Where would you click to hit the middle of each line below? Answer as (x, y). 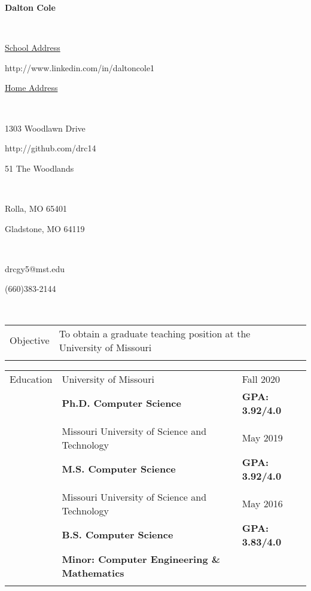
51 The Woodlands (39, 168)
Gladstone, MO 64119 (45, 228)
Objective (30, 340)
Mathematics (93, 572)
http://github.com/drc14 (51, 148)
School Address (33, 48)
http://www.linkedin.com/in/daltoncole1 (80, 67)
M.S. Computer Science (119, 469)
